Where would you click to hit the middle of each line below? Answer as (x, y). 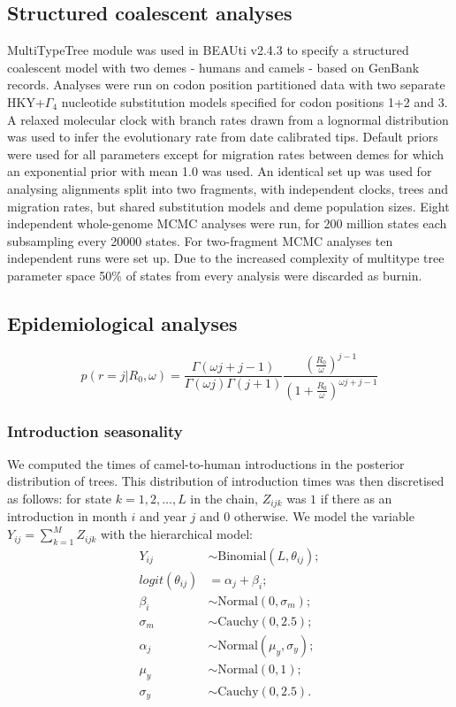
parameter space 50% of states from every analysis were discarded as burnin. (215, 275)
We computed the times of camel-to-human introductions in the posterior (206, 463)
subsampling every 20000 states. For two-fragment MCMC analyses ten (200, 240)
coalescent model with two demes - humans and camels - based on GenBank (213, 67)
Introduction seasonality (95, 430)
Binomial (242, 556)
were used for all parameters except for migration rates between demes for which (226, 154)
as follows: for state (60, 498)
